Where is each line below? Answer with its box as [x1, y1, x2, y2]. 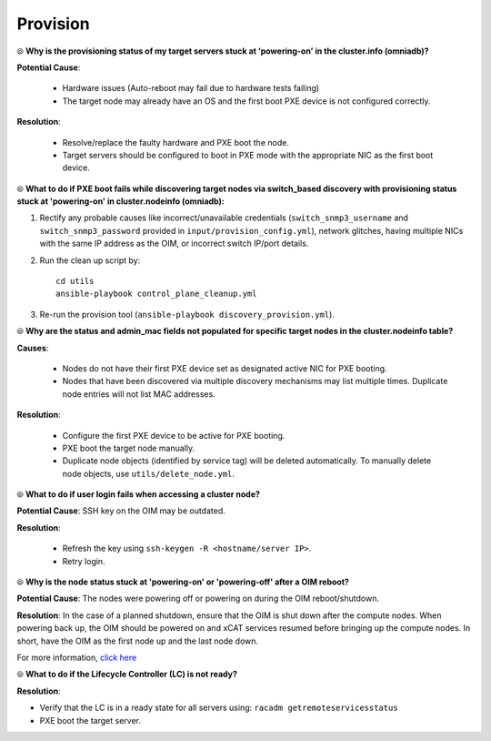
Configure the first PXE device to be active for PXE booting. [62, 430, 286, 441]
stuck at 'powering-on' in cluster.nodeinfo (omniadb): [16, 196, 225, 207]
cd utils [55, 276, 95, 287]
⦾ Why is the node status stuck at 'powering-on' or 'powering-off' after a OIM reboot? [16, 576, 350, 587]
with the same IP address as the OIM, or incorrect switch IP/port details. [39, 238, 309, 249]
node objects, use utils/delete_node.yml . [62, 468, 235, 479]
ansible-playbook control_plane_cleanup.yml [55, 289, 258, 299]
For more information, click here [16, 652, 137, 663]
